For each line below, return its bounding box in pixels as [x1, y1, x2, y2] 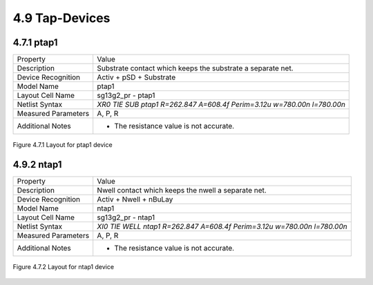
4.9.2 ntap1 [12, 159, 62, 170]
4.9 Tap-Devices [12, 10, 111, 26]
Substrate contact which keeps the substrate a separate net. [97, 63, 294, 73]
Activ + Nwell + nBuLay [97, 194, 173, 204]
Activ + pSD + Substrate [97, 72, 176, 82]
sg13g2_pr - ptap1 [97, 90, 155, 100]
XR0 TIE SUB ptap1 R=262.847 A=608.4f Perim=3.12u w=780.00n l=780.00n [97, 100, 345, 110]
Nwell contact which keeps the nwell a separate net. [97, 185, 267, 195]
